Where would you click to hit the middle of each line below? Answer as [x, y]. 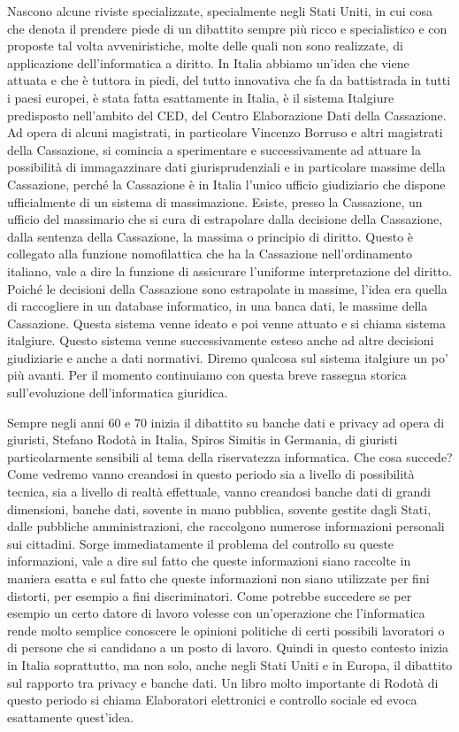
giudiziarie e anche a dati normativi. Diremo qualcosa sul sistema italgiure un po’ [228, 357]
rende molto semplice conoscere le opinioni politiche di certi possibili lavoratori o [226, 630]
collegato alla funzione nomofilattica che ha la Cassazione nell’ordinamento [210, 254]
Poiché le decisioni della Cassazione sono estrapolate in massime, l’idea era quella [227, 288]
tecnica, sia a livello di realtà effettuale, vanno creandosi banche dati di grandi [219, 492]
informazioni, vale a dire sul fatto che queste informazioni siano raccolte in [209, 561]
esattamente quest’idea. [71, 717]
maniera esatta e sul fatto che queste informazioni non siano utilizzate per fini [218, 578]
